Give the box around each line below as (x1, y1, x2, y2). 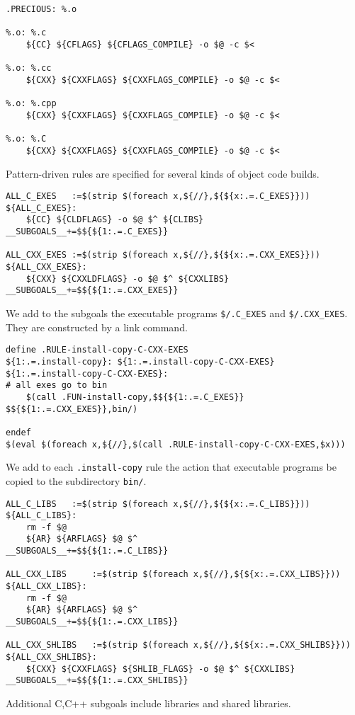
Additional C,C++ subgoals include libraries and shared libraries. (6, 696, 291, 710)
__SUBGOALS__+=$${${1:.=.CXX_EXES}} (6, 285, 179, 296)
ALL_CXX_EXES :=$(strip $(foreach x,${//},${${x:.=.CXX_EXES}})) (6, 250, 320, 261)
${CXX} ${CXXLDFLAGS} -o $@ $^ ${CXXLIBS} (26, 273, 229, 284)
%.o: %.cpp (6, 98, 57, 109)
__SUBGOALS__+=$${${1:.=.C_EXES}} (6, 227, 169, 237)
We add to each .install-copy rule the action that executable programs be (6, 459, 337, 474)
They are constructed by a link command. (6, 319, 188, 334)
